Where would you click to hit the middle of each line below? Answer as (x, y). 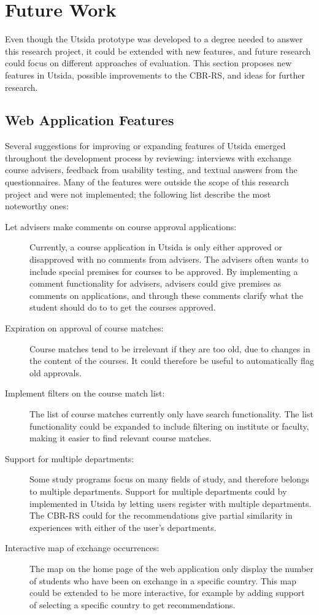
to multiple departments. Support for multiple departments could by (158, 491)
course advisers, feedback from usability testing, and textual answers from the (151, 170)
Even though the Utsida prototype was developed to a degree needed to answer (154, 39)
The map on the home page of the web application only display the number (171, 568)
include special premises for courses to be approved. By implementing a (164, 271)
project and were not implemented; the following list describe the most (138, 194)
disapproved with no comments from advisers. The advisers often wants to (169, 259)
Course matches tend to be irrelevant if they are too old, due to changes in (170, 348)
